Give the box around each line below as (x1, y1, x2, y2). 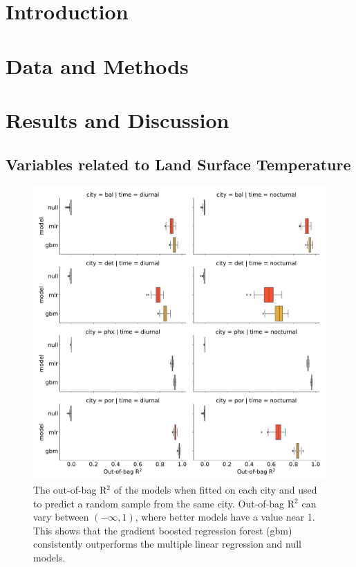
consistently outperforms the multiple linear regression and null (33, 537, 301, 551)
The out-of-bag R (33, 482, 107, 496)
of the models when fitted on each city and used (113, 482, 317, 496)
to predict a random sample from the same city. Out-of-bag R (33, 496, 295, 510)
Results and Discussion (6, 105, 229, 134)
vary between (33, 510, 89, 524)
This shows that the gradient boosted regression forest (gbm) (33, 523, 292, 537)
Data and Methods (6, 51, 189, 80)
